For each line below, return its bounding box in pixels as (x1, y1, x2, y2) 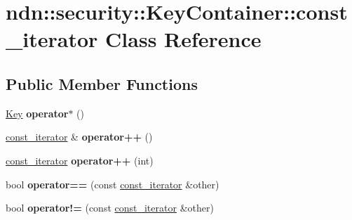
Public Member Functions (6, 72, 198, 94)
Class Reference (105, 25, 262, 53)
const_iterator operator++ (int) (6, 153, 154, 167)
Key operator (6, 105, 69, 120)
